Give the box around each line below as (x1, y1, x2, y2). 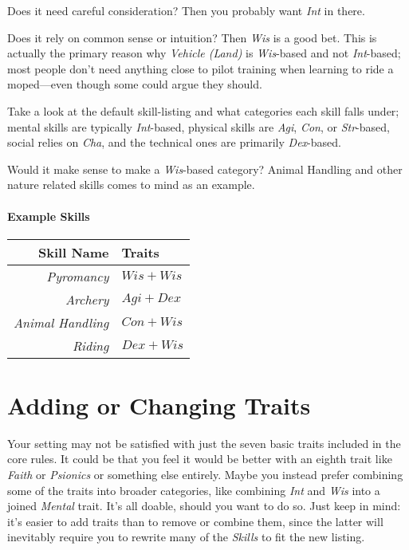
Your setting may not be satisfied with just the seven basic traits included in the (7, 434, 401, 451)
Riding (72, 336, 109, 355)
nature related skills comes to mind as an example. (7, 176, 255, 193)
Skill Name (38, 242, 109, 261)
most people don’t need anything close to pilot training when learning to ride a (7, 60, 394, 77)
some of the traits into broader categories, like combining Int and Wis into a (7, 481, 380, 498)
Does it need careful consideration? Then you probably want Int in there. (7, 2, 365, 18)
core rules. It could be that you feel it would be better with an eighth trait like (7, 450, 392, 467)
